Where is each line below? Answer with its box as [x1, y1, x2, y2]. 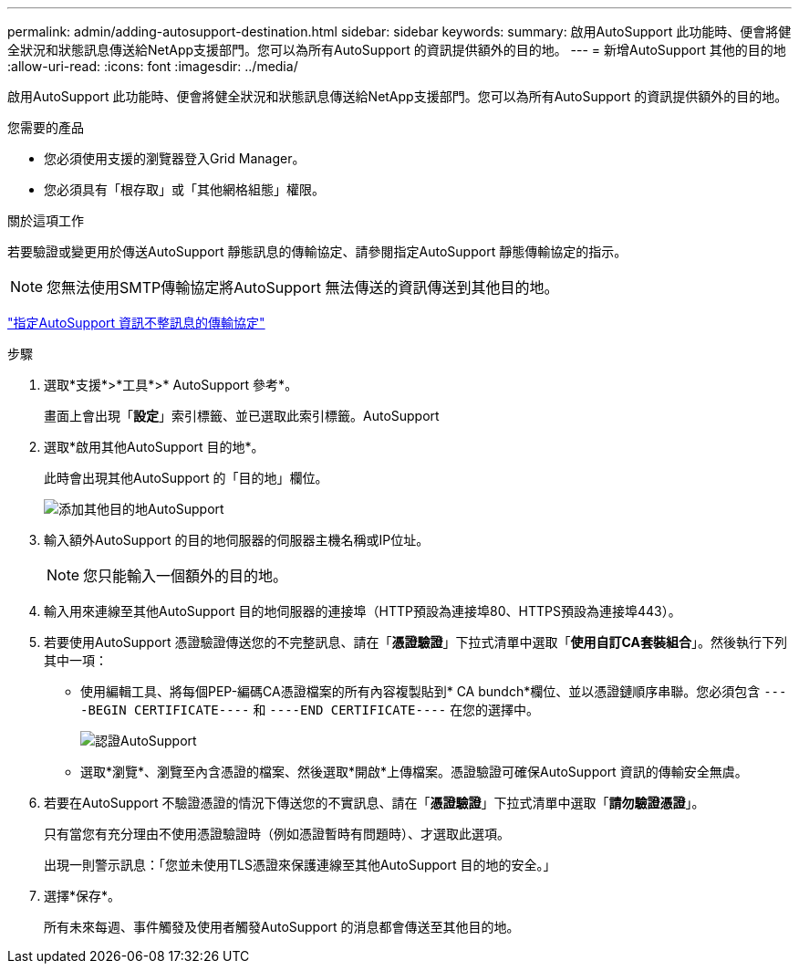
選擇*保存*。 [44, 888, 121, 903]
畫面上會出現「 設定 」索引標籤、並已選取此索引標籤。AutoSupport [44, 408, 440, 423]
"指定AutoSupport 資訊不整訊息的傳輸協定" [7, 315, 265, 330]
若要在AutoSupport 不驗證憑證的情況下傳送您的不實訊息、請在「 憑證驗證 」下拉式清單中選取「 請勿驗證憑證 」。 [44, 795, 705, 810]
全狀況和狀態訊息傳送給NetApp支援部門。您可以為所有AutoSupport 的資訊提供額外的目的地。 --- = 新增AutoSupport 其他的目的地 [7, 42, 786, 57]
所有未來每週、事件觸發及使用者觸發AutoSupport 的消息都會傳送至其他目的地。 [44, 919, 520, 934]
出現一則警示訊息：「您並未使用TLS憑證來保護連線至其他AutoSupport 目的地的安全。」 [44, 857, 556, 872]
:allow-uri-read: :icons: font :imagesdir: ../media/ [7, 58, 298, 74]
